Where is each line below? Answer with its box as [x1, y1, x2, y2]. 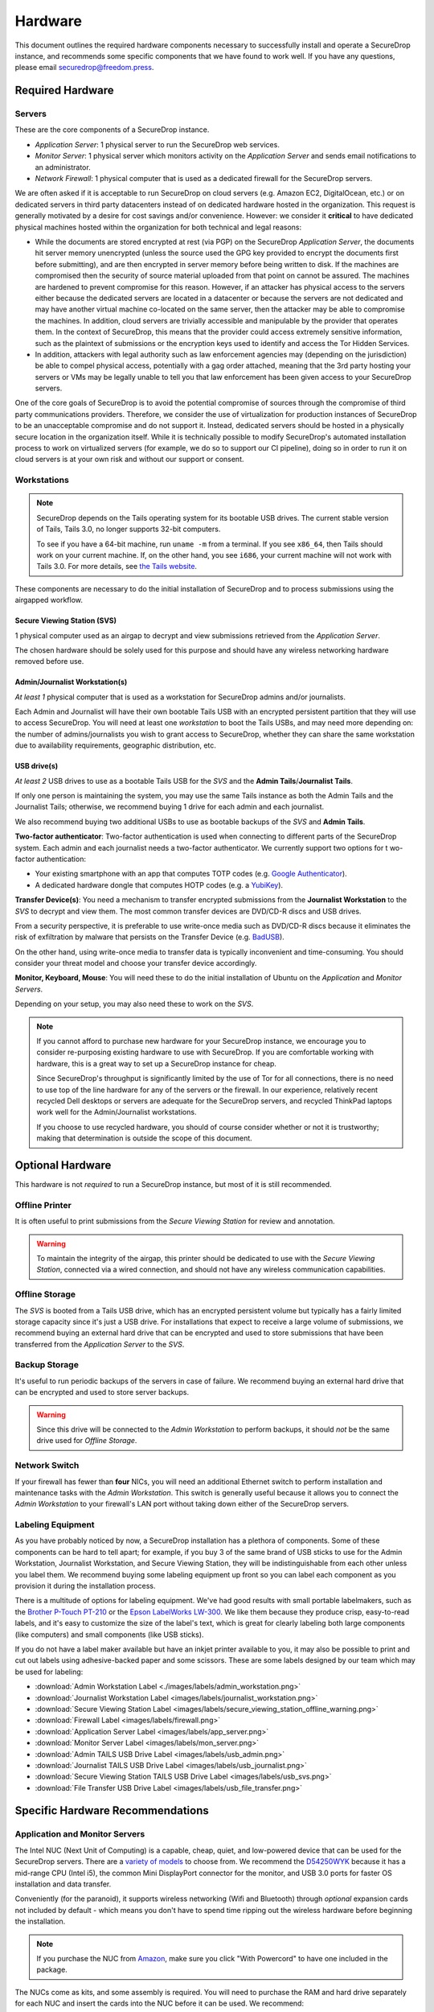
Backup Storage [14, 1359, 80, 1371]
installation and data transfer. [14, 1879, 112, 1889]
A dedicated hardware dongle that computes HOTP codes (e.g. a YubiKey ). [35, 880, 284, 889]
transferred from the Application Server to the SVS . [14, 1339, 185, 1349]
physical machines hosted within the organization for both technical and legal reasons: [14, 222, 301, 232]
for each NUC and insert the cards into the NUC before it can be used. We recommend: [14, 1998, 305, 2008]
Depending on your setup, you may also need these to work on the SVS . [14, 999, 254, 1009]
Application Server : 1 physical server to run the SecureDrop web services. [35, 139, 280, 149]
